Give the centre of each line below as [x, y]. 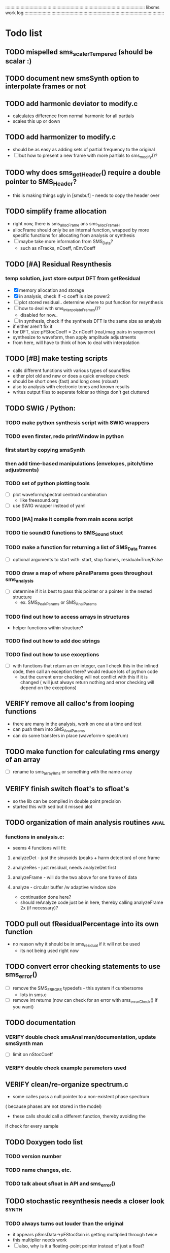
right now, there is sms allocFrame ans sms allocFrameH [66, 224]
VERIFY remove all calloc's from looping [70, 704]
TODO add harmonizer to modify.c [60, 137]
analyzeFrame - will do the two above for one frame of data [75, 877]
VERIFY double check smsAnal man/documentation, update [81, 1037]
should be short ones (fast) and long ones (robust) [65, 381]
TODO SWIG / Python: [41, 408]
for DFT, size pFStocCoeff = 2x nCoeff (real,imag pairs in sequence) [84, 331]
